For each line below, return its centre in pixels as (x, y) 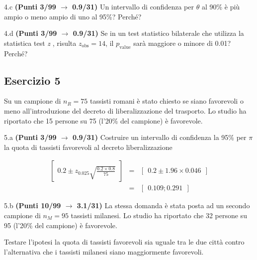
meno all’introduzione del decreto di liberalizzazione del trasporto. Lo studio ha (125, 110)
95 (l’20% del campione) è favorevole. (61, 225)
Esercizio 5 (32, 80)
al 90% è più (221, 6)
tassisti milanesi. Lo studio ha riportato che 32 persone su (159, 215)
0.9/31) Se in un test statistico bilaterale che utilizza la (158, 33)
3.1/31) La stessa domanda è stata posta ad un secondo (163, 205)
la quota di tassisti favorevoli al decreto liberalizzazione (88, 147)
